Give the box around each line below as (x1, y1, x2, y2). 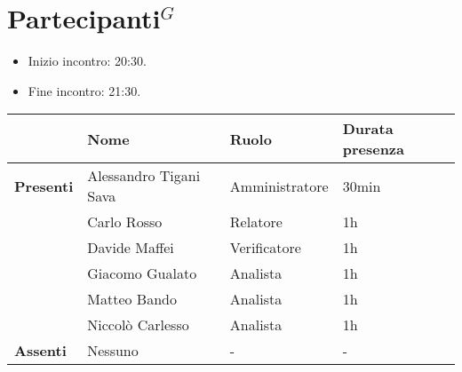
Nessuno (87, 340, 139, 361)
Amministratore (229, 175, 329, 196)
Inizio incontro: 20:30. (28, 51, 147, 70)
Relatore (229, 211, 283, 233)
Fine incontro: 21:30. (28, 81, 141, 99)
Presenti (14, 175, 74, 196)
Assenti (14, 340, 67, 361)
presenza (342, 139, 404, 160)
